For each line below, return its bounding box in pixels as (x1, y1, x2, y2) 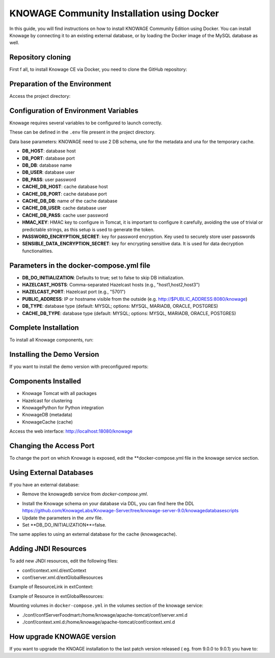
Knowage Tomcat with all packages (22, 390, 97, 397)
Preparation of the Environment (9, 80, 112, 89)
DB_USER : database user (22, 169, 75, 175)
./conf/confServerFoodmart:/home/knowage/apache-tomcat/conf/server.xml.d (22, 612, 188, 618)
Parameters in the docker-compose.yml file (9, 261, 150, 270)
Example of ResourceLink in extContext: (9, 584, 94, 590)
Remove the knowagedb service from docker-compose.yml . (22, 491, 148, 497)
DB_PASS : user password (22, 176, 76, 182)
